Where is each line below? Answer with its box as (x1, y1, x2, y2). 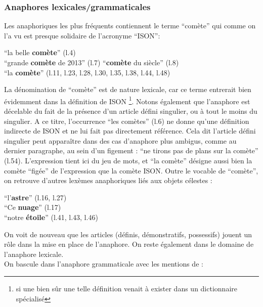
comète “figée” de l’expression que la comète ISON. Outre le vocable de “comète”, (4, 165, 258, 176)
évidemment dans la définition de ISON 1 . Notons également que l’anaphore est (4, 94, 250, 106)
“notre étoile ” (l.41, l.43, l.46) (4, 211, 98, 222)
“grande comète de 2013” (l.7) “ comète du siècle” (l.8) (4, 57, 179, 67)
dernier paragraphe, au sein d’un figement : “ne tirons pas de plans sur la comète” (4, 145, 258, 156)
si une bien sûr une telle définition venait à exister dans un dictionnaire (16, 283, 237, 293)
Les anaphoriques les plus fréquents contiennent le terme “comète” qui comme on (4, 20, 256, 31)
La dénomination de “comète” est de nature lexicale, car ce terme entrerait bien (4, 84, 251, 95)
